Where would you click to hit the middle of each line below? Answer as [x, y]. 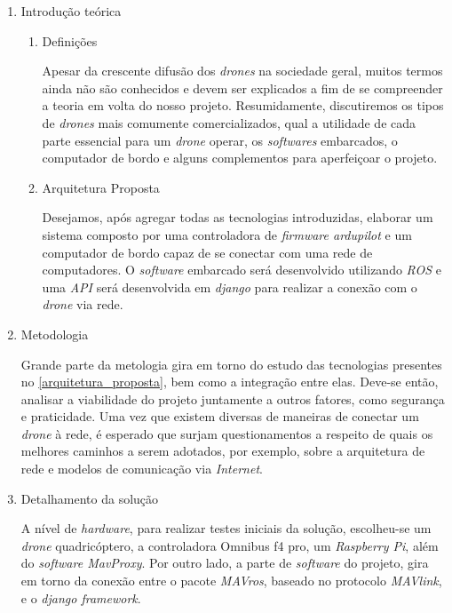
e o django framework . [81, 597]
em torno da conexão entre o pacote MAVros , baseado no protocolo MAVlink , [231, 581]
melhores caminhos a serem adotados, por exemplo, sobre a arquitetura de [223, 451]
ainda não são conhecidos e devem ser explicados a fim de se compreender [242, 88]
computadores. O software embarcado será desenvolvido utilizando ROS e [242, 270]
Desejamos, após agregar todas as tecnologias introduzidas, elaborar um [238, 217]
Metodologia [55, 334]
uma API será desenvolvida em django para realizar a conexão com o [230, 287]
